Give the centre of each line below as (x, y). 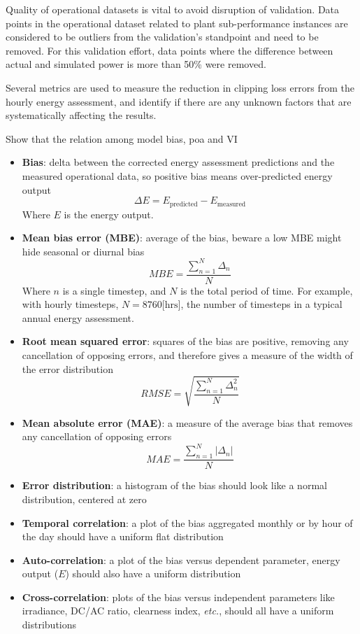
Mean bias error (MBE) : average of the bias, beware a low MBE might (182, 238)
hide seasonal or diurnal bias (83, 251)
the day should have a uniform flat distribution (123, 536)
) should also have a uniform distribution (153, 573)
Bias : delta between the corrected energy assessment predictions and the (178, 162)
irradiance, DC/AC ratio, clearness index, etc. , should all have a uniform (178, 611)
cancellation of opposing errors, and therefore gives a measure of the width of (187, 355)
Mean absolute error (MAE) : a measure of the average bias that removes (187, 422)
